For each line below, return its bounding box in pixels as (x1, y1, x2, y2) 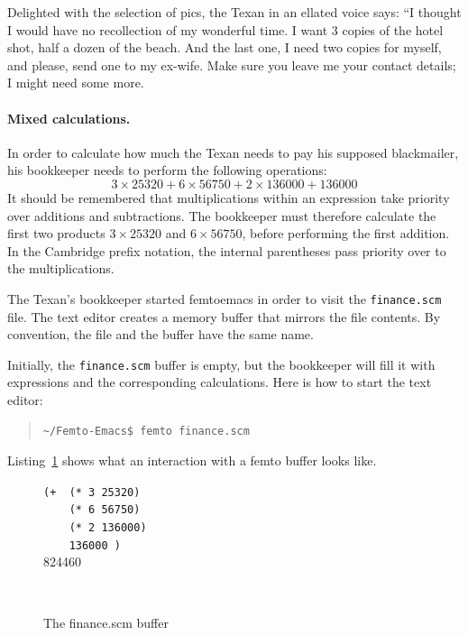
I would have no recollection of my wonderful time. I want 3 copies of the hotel (7, 20, 444, 39)
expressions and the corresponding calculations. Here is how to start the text (7, 373, 432, 391)
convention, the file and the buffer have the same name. (7, 325, 314, 344)
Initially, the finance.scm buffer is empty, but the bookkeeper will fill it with (7, 354, 436, 373)
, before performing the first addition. (242, 224, 450, 243)
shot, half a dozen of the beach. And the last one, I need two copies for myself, (7, 38, 442, 57)
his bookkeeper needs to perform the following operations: (7, 161, 327, 179)
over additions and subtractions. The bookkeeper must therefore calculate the (7, 206, 436, 225)
